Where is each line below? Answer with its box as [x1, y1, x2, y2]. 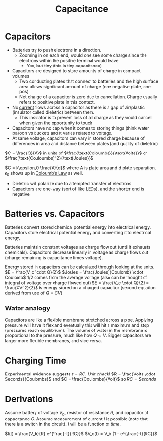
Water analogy [5, 304, 51, 312]
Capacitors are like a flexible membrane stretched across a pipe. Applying [5, 317, 153, 323]
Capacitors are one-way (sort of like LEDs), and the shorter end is [12, 186, 145, 192]
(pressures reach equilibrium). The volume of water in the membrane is [5, 328, 148, 333]
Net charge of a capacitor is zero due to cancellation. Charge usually [19, 94, 157, 100]
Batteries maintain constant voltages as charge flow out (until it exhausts [5, 244, 151, 250]
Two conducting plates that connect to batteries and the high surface [19, 78, 159, 84]
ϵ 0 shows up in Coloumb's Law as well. [5, 170, 83, 177]
